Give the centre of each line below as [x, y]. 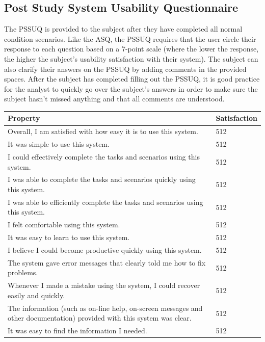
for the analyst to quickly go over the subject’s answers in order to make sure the [131, 88]
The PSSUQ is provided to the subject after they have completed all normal [123, 29]
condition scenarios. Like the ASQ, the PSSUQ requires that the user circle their [130, 38]
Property [24, 118]
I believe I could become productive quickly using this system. [105, 249]
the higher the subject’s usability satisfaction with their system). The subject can [131, 58]
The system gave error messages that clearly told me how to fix [107, 262]
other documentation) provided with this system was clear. [100, 318]
